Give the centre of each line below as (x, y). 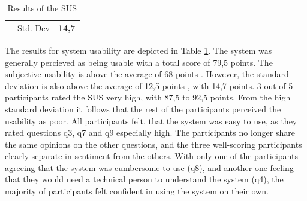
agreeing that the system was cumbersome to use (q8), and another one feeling (149, 167)
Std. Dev (34, 27)
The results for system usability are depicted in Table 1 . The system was (139, 50)
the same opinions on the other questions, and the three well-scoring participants (153, 144)
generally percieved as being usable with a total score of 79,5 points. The (139, 62)
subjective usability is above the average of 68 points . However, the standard (147, 74)
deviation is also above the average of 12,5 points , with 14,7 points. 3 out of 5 (149, 85)
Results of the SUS (42, 8)
